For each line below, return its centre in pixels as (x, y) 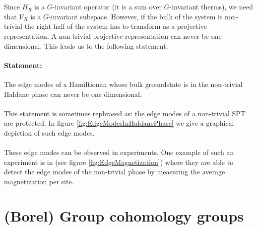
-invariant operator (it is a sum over (107, 7)
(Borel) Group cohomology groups (124, 215)
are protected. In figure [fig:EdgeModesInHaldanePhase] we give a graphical (119, 123)
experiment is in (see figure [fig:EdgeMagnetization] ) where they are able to (119, 162)
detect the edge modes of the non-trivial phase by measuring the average (115, 172)
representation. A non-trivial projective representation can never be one (113, 36)
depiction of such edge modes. (49, 132)
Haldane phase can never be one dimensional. (73, 94)
